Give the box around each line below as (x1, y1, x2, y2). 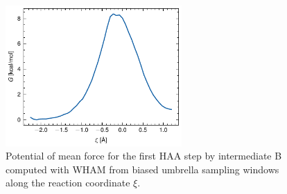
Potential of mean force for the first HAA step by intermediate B (6, 148, 282, 163)
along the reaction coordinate (6, 175, 130, 190)
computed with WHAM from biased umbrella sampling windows (6, 162, 279, 176)
